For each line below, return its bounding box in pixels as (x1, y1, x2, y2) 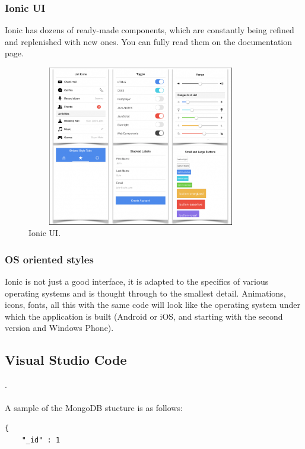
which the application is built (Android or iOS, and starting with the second (5, 310, 283, 322)
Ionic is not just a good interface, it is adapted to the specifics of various (5, 275, 269, 287)
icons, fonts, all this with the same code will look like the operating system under (5, 298, 300, 311)
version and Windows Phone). (5, 321, 114, 334)
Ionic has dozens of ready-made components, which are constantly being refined (5, 24, 294, 36)
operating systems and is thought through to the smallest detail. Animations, (5, 286, 286, 299)
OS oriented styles (5, 251, 94, 266)
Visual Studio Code (5, 351, 127, 369)
